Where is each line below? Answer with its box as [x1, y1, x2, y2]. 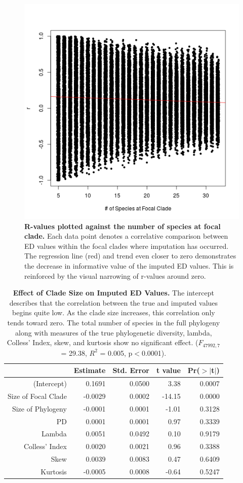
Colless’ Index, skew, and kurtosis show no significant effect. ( [7, 337, 198, 348]
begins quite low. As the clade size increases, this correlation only [12, 307, 215, 318]
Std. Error [112, 365, 149, 376]
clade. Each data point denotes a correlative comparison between [24, 231, 228, 241]
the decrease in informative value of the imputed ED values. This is [24, 260, 234, 271]
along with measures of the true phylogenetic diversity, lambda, [15, 327, 212, 338]
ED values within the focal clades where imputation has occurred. [24, 240, 229, 251]
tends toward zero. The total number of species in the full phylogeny [7, 317, 220, 327]
